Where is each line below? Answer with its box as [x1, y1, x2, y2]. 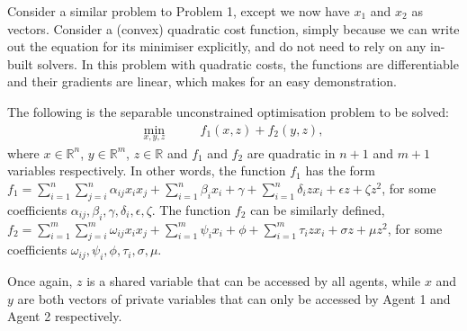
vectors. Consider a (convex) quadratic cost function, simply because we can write [7, 19, 460, 38]
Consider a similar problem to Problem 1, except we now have [7, 2, 350, 20]
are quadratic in [247, 143, 336, 162]
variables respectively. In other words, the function [7, 161, 286, 180]
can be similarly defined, [250, 200, 385, 219]
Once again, [7, 272, 73, 291]
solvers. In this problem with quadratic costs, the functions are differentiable [37, 54, 459, 73]
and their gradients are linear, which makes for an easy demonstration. [7, 72, 397, 91]
